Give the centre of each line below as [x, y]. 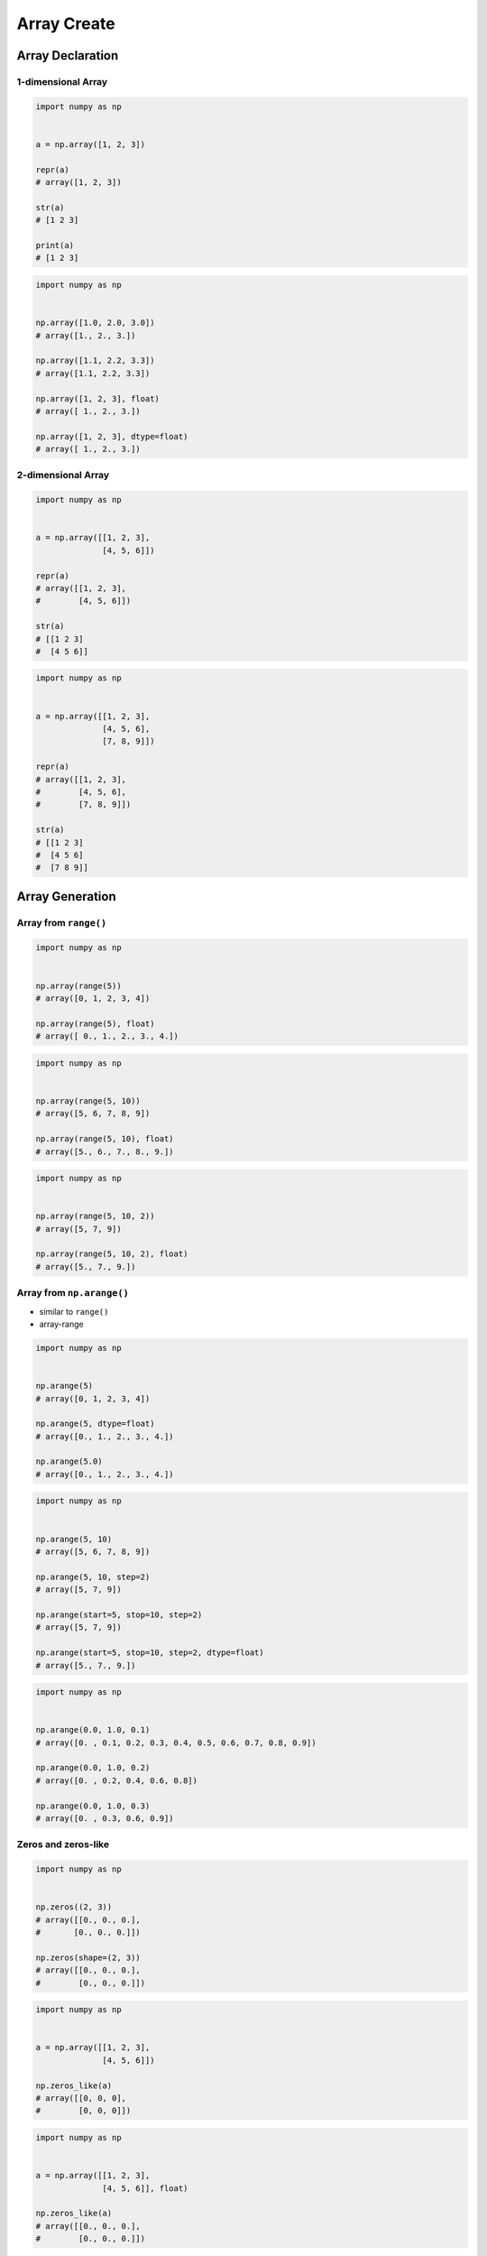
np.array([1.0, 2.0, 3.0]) [95, 323]
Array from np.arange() [73, 1293]
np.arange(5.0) [69, 1461]
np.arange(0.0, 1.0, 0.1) [93, 1730]
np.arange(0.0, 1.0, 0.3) [93, 1806]
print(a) [55, 245]
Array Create [66, 23]
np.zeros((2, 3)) [74, 1907]
